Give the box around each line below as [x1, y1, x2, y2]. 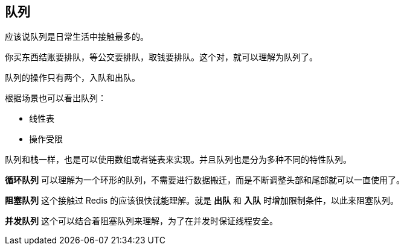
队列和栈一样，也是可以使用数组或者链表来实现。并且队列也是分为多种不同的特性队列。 [5, 154, 351, 165]
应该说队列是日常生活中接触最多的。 [5, 31, 149, 42]
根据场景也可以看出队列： [5, 93, 106, 104]
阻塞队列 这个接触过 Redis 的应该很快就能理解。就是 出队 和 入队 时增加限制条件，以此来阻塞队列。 [5, 195, 399, 206]
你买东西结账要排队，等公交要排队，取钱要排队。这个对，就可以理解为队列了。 [5, 52, 318, 63]
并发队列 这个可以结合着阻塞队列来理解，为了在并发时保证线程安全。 [5, 216, 278, 227]
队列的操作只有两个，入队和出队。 [5, 72, 140, 83]
